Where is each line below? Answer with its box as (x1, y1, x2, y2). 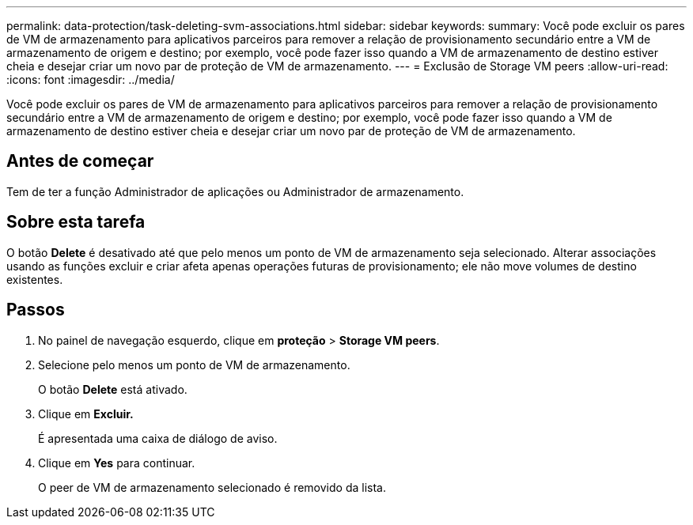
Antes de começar (6, 151, 154, 172)
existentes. (6, 272, 63, 286)
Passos (6, 300, 65, 320)
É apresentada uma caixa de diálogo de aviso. (38, 431, 278, 445)
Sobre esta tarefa (6, 212, 146, 232)
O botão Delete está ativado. (38, 382, 187, 396)
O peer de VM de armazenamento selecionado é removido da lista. (38, 480, 386, 494)
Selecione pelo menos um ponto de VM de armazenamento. (38, 357, 350, 372)
